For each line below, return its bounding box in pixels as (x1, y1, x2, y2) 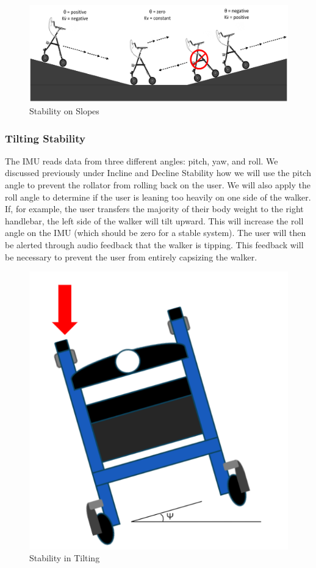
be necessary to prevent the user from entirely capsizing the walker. (5, 250, 257, 263)
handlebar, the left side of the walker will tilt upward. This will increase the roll (5, 214, 304, 227)
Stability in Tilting (29, 551, 100, 564)
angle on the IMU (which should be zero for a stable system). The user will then (5, 226, 306, 239)
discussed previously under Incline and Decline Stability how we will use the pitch (5, 166, 311, 179)
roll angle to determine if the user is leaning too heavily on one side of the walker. (5, 190, 311, 203)
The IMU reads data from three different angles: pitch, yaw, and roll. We (5, 154, 278, 167)
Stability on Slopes (29, 105, 99, 117)
